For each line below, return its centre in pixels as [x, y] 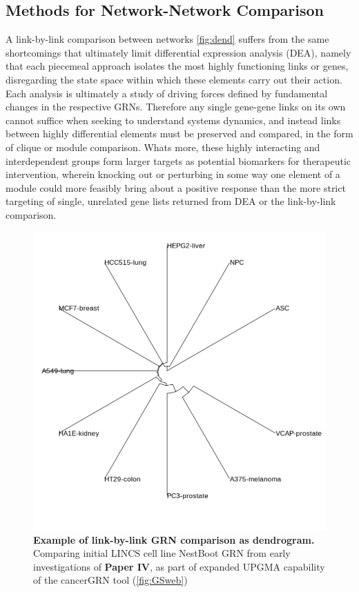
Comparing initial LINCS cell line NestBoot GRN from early [162, 553]
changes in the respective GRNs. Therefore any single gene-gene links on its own [176, 107]
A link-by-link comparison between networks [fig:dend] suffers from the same [167, 39]
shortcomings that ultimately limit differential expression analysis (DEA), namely [178, 52]
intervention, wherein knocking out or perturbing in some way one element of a [173, 174]
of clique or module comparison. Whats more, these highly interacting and [163, 147]
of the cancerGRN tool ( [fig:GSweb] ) [110, 580]
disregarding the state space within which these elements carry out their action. [174, 79]
